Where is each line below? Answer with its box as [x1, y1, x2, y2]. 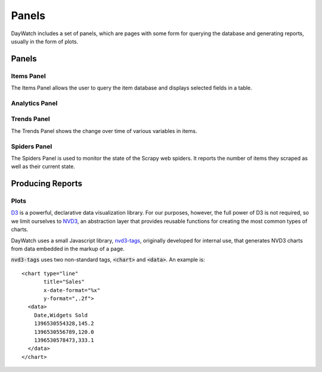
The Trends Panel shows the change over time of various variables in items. [11, 127, 197, 134]
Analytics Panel [11, 99, 58, 107]
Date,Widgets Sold [33, 312, 88, 318]
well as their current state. [11, 163, 76, 170]
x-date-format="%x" [44, 287, 101, 293]
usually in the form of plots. [11, 38, 79, 45]
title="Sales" [44, 278, 85, 286]
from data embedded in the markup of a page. [11, 245, 125, 253]
